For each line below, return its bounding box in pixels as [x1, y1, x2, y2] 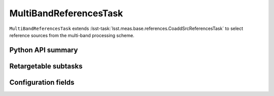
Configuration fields [9, 78, 75, 86]
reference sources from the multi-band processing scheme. [9, 32, 134, 38]
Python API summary [9, 46, 78, 54]
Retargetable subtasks [9, 61, 83, 71]
